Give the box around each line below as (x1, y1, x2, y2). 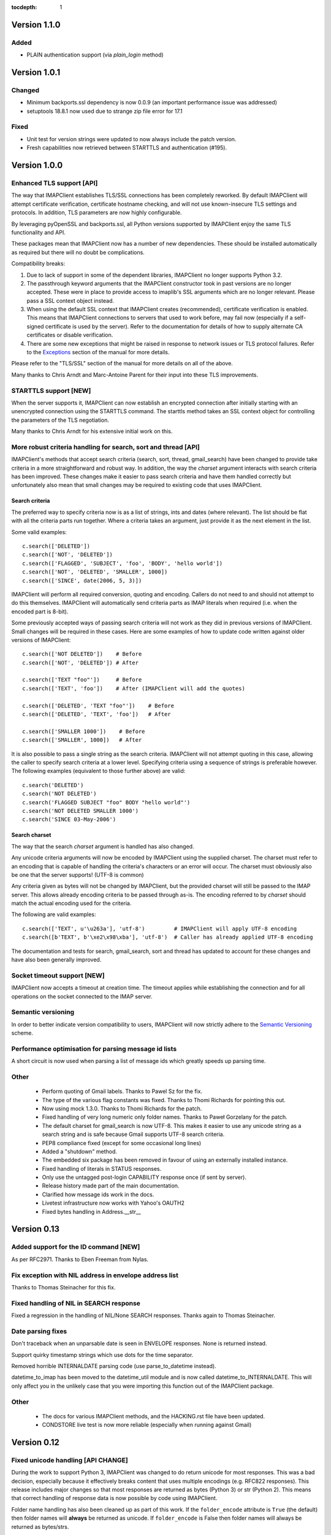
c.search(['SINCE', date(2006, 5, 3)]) (22, 577, 142, 584)
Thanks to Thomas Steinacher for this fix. (11, 1283, 116, 1291)
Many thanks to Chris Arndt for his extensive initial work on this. (11, 427, 173, 435)
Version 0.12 (11, 1437, 59, 1447)
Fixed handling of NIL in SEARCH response (11, 1299, 141, 1307)
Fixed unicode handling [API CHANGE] (11, 1456, 128, 1464)
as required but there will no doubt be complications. (11, 249, 145, 256)
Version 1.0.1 (11, 67, 61, 77)
